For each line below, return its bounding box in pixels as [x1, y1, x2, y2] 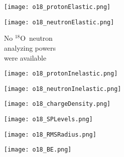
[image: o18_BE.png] [4, 146, 72, 154]
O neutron [20, 33, 53, 43]
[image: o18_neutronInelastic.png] [4, 85, 122, 92]
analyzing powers [4, 42, 56, 53]
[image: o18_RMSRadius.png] [4, 131, 97, 138]
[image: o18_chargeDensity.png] [4, 100, 111, 108]
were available [4, 52, 47, 63]
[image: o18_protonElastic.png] [4, 3, 111, 10]
